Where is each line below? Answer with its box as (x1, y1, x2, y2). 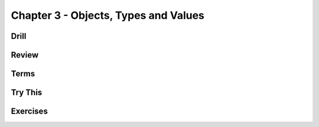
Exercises (11, 106, 48, 116)
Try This (11, 88, 43, 98)
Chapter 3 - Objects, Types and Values (11, 9, 205, 22)
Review (11, 50, 39, 60)
